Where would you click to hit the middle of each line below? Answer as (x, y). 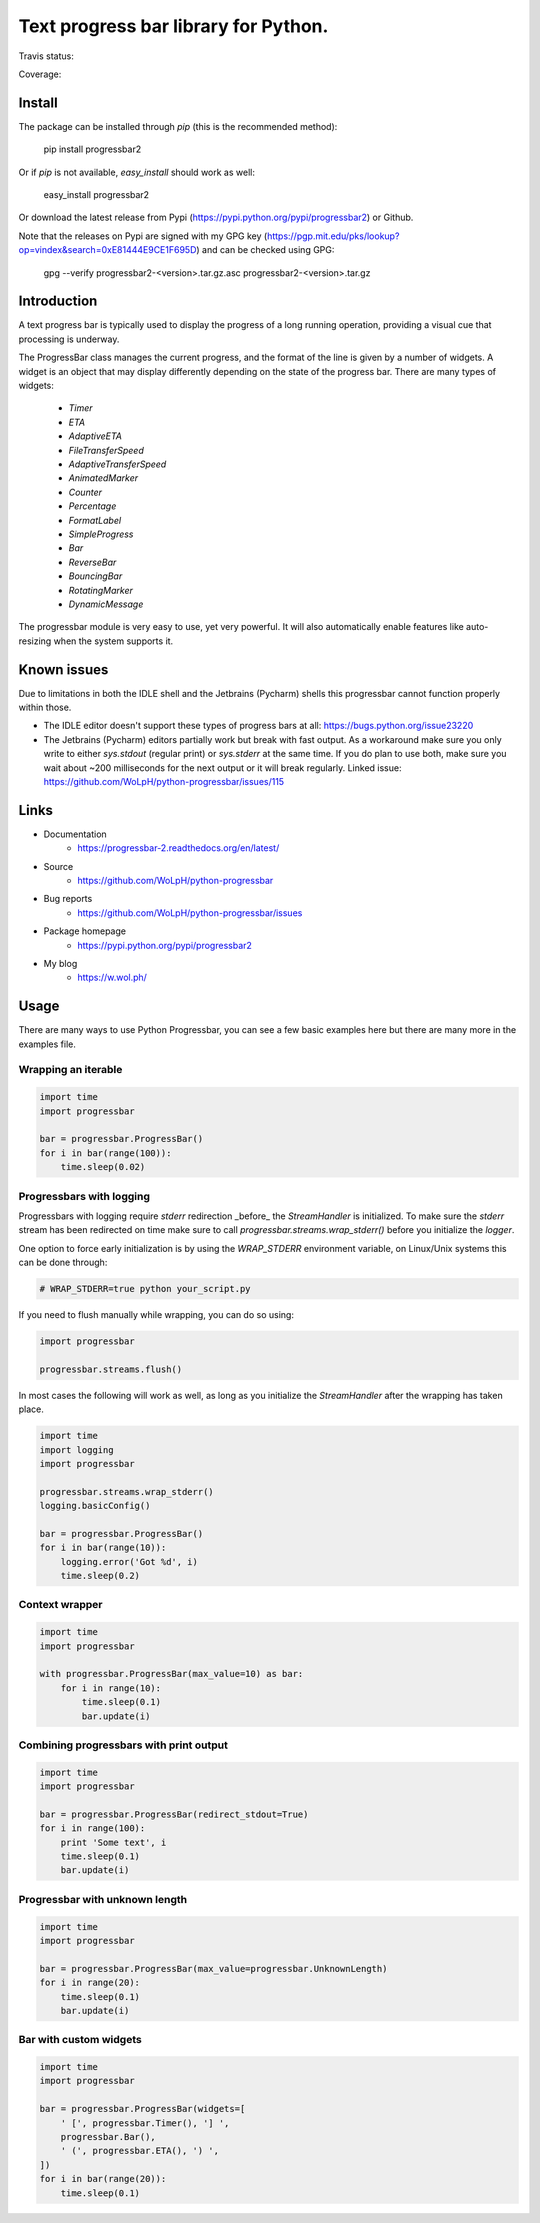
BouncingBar (95, 576)
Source (58, 866)
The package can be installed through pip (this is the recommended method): (178, 126)
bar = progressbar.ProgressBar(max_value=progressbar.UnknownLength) (213, 1968)
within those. (45, 707)
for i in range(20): (89, 1983)
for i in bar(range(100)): (105, 1153)
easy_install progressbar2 (96, 195)
